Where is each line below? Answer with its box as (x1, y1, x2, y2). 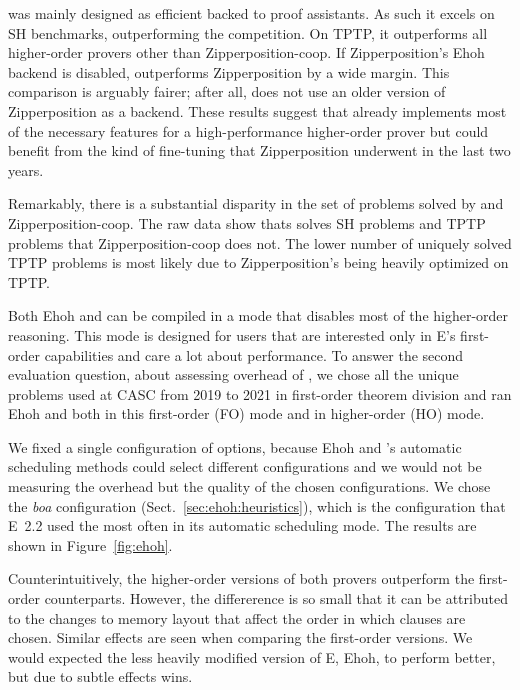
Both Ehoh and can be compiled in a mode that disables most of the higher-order (8, 305, 509, 326)
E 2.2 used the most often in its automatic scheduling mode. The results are (8, 515, 477, 536)
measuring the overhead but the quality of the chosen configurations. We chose (8, 476, 491, 497)
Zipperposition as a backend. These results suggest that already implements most (8, 100, 507, 121)
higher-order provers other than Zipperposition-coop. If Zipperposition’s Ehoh (8, 42, 485, 63)
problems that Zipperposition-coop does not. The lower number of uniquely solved (8, 232, 512, 253)
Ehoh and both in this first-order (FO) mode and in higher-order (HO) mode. (8, 403, 485, 424)
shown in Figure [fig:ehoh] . (8, 534, 173, 555)
